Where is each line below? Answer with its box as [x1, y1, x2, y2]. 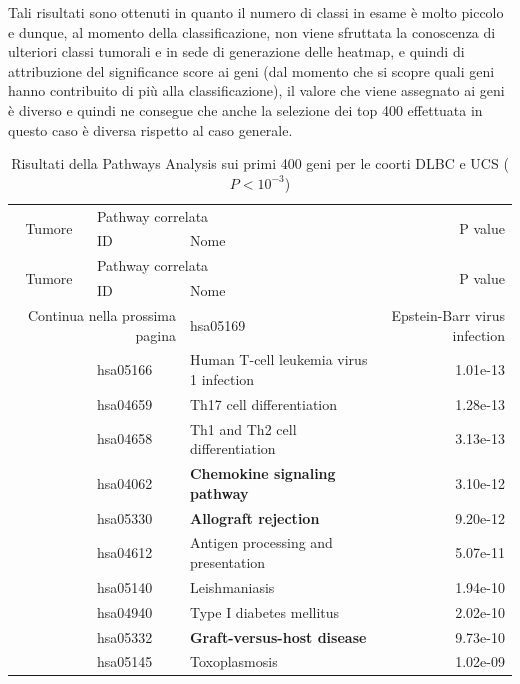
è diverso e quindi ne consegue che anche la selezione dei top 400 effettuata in [8, 99, 483, 120]
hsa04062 [96, 472, 153, 493]
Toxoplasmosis [189, 651, 278, 672]
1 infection [189, 369, 255, 389]
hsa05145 [96, 651, 153, 672]
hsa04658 [96, 428, 153, 449]
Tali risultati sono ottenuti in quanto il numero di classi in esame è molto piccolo [8, 2, 504, 22]
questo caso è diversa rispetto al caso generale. [8, 119, 293, 140]
